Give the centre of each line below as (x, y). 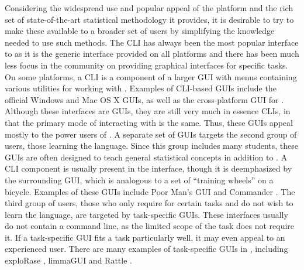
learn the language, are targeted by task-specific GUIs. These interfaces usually (146, 214)
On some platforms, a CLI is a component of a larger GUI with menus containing (151, 76)
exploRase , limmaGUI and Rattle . (68, 260)
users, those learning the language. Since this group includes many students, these (152, 146)
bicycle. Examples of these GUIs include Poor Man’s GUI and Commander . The (150, 191)
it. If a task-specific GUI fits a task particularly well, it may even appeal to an (145, 237)
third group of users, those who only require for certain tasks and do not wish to (149, 203)
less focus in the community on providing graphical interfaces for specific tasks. (146, 65)
